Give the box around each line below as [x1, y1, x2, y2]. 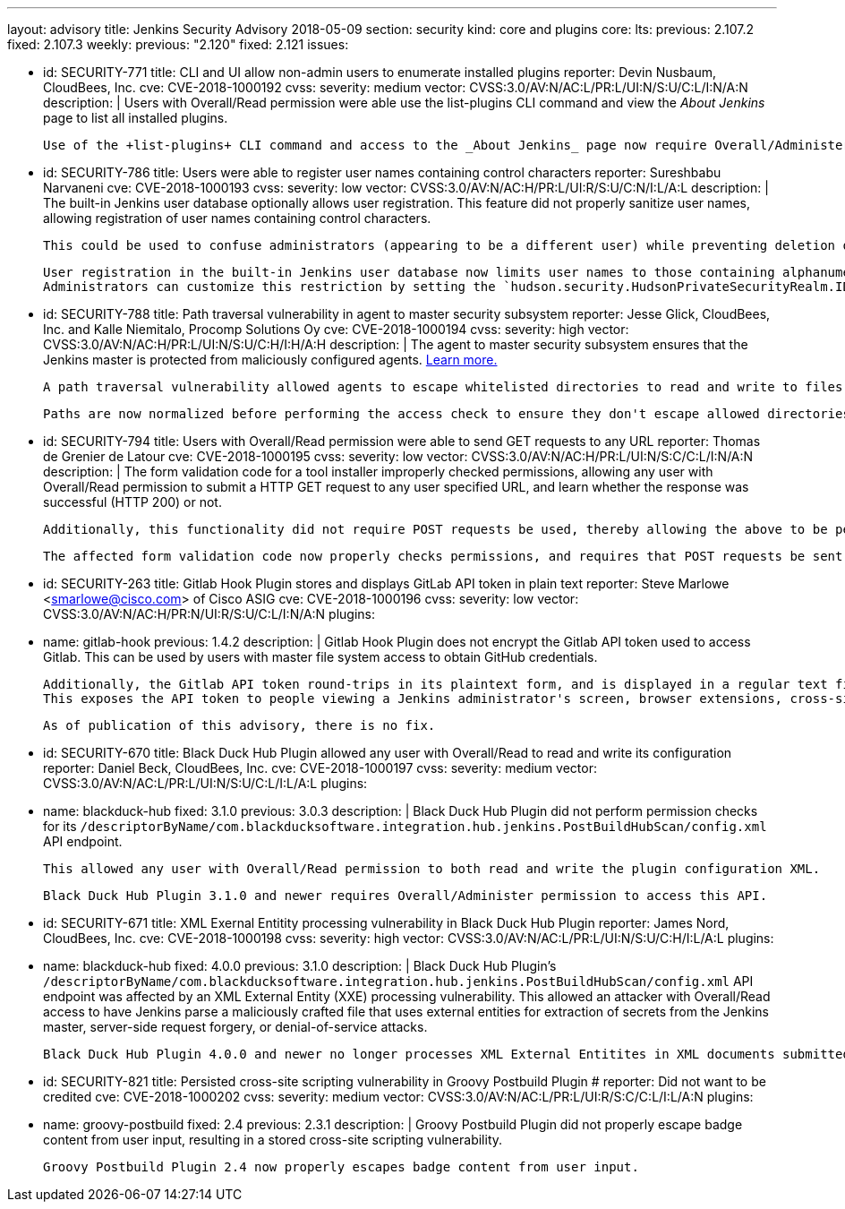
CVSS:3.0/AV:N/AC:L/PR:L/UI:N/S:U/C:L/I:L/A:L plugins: [43, 776, 368, 791]
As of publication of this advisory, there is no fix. [43, 718, 436, 733]
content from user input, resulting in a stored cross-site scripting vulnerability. [43, 1132, 503, 1147]
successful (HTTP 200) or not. [43, 494, 222, 510]
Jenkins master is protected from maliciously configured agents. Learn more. [43, 352, 498, 367]
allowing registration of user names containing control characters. [43, 210, 431, 226]
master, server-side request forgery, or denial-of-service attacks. [43, 1019, 428, 1034]
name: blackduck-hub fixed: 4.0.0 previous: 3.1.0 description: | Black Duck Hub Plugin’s [43, 958, 557, 973]
